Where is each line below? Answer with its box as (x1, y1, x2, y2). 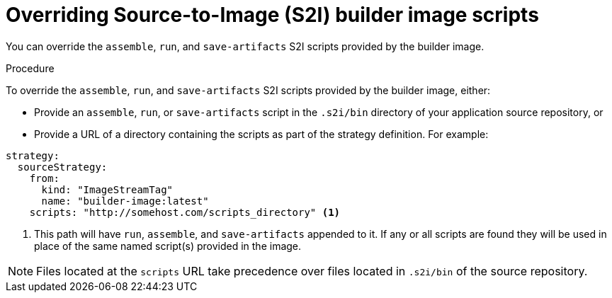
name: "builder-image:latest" (41, 195, 209, 207)
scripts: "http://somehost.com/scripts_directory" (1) (29, 206, 341, 218)
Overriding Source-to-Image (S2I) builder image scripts (6, 3, 539, 27)
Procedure (6, 62, 55, 74)
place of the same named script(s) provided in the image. (34, 239, 302, 252)
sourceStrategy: (17, 161, 108, 173)
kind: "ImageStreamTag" (41, 183, 174, 195)
